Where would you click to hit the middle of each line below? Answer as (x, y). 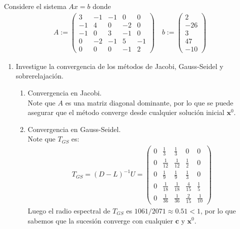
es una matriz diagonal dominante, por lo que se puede (149, 102)
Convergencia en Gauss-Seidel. (74, 129)
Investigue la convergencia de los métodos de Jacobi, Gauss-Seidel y (119, 66)
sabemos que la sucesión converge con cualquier (100, 220)
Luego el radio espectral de (69, 210)
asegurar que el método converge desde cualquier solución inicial (126, 112)
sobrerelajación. (39, 76)
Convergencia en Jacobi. (65, 93)
